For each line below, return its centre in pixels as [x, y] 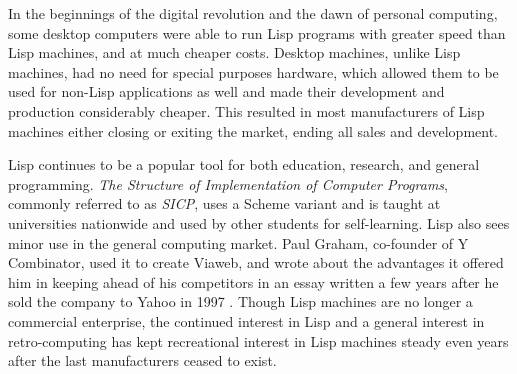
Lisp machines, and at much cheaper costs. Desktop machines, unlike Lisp [234, 52]
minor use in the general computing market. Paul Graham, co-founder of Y [238, 242]
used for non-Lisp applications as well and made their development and [226, 91]
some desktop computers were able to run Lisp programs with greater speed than [257, 32]
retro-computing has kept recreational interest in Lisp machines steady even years [258, 340]
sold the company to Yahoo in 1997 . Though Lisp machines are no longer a [240, 301]
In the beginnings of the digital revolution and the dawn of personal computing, [253, 13]
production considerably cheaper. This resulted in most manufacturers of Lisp [246, 110]
